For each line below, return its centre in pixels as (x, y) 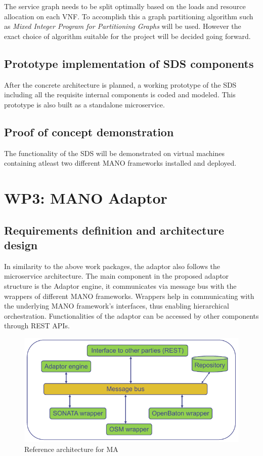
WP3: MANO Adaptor (86, 197)
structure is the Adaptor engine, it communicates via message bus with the (120, 286)
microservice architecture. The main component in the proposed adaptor (117, 276)
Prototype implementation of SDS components (129, 63)
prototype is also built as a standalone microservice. (84, 104)
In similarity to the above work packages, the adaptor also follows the (112, 266)
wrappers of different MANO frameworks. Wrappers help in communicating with (129, 296)
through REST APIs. (37, 326)
